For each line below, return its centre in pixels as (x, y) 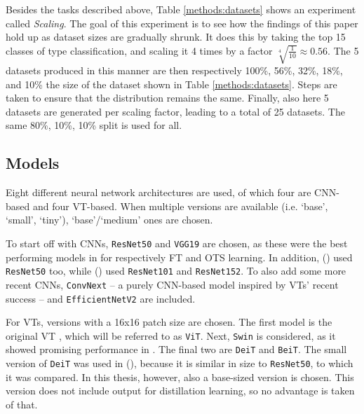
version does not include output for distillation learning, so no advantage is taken (180, 391)
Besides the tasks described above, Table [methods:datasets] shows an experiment (181, 9)
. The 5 (343, 50)
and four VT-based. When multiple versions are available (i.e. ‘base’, (180, 206)
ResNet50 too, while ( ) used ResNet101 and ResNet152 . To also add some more (176, 271)
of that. (22, 404)
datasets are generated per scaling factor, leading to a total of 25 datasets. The (175, 111)
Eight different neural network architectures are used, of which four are (159, 192)
